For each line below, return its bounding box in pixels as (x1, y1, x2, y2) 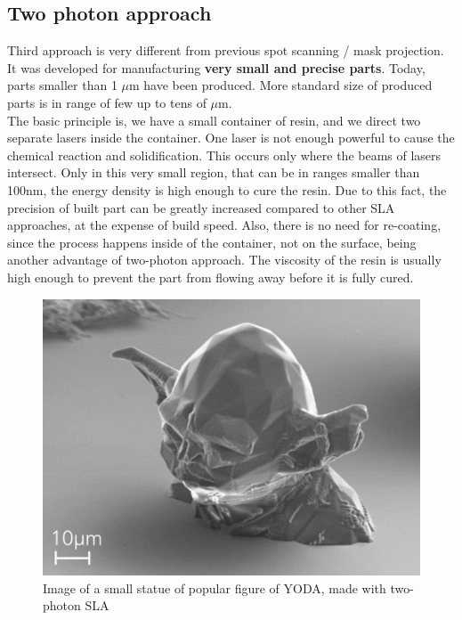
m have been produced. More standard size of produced (129, 76, 433, 94)
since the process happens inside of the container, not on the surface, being (7, 232, 417, 251)
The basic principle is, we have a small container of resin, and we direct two (7, 110, 421, 129)
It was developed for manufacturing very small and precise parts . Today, (7, 58, 426, 77)
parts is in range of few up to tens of (7, 93, 207, 111)
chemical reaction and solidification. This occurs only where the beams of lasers (7, 145, 442, 164)
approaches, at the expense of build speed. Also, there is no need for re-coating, (7, 216, 442, 234)
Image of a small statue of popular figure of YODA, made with (43, 578, 386, 597)
